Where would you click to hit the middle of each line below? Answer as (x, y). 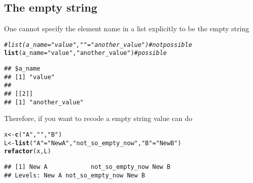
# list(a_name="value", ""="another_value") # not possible (98, 45)
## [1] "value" (30, 77)
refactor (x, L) (28, 151)
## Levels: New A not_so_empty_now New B (75, 175)
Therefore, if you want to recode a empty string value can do (98, 118)
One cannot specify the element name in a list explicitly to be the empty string (127, 28)
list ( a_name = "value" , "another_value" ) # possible (86, 53)
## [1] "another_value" (44, 102)
